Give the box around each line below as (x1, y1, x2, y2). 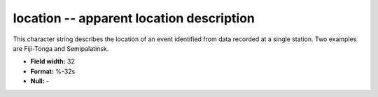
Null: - (30, 77, 50, 85)
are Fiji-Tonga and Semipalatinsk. (13, 44, 109, 52)
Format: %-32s (30, 67, 76, 75)
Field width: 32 (30, 57, 75, 66)
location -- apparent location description (13, 10, 255, 26)
